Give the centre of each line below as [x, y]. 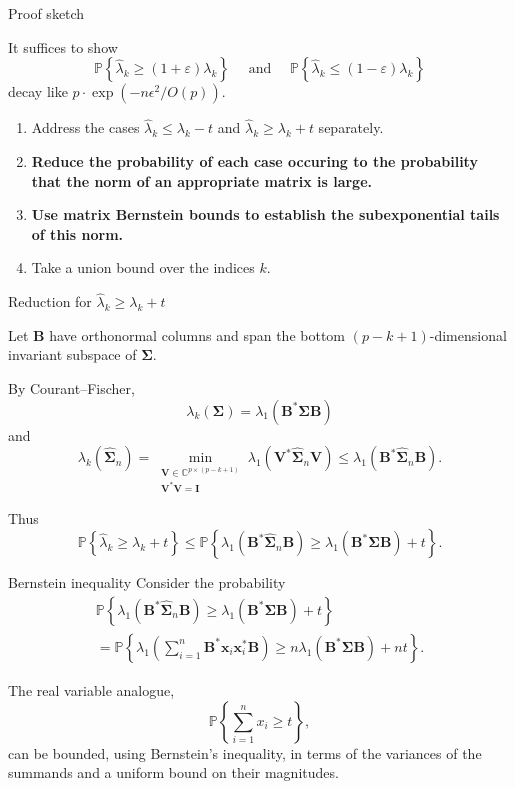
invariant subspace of [72, 354]
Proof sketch [46, 13]
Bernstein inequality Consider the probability [147, 582]
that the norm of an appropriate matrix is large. [201, 180]
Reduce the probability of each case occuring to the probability [254, 161]
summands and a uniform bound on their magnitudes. [173, 772]
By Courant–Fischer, [71, 387]
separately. [351, 127]
